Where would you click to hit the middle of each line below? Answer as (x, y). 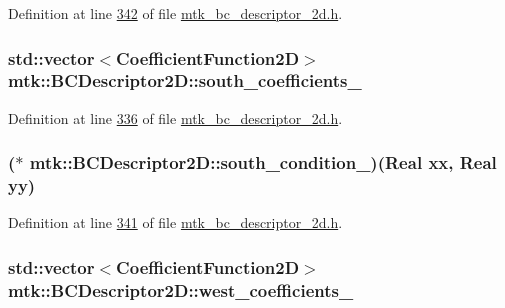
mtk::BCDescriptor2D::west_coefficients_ (181, 289)
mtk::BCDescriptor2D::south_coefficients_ (185, 80)
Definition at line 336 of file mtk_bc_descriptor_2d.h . (175, 117)
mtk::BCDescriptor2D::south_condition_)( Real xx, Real (263, 162)
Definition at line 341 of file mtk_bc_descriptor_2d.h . (175, 222)
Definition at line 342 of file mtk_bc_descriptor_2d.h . (175, 13)
